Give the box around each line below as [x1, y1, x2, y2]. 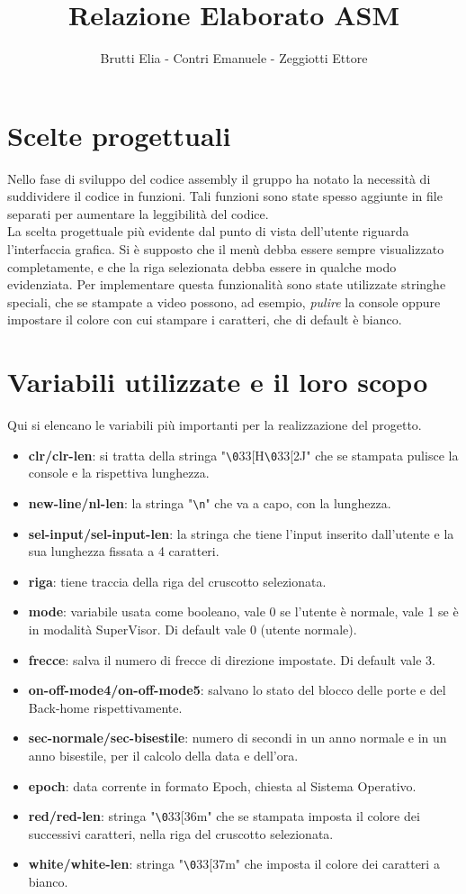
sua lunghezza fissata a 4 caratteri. [28, 542, 220, 561]
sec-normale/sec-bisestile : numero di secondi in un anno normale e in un [28, 728, 447, 747]
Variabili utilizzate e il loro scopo [7, 363, 428, 400]
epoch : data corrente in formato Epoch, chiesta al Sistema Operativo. [28, 776, 417, 795]
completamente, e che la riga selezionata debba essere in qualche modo [7, 257, 397, 276]
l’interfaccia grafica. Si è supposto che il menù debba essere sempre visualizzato [7, 240, 444, 259]
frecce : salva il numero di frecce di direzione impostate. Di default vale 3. [28, 650, 435, 669]
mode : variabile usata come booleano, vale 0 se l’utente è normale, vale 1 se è [28, 602, 459, 621]
